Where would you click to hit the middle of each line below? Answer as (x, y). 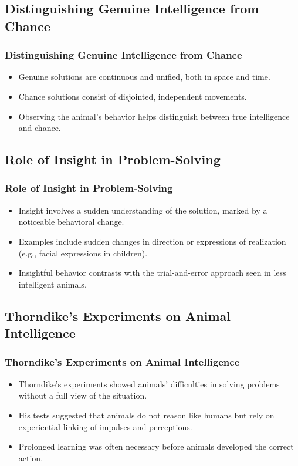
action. (31, 457)
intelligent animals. (53, 284)
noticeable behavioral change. (71, 222)
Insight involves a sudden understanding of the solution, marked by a (143, 210)
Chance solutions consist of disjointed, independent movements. (133, 96)
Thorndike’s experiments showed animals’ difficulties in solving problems (149, 384)
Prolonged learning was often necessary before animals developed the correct (156, 446)
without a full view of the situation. (83, 395)
